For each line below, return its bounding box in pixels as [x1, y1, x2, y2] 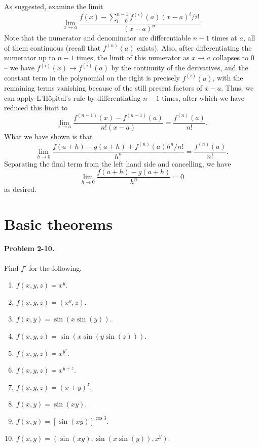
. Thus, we [221, 83, 254, 93]
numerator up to [4, 52, 55, 63]
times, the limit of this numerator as [76, 52, 190, 63]
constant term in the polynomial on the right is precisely [4, 72, 180, 83]
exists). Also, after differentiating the [137, 42, 252, 53]
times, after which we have [162, 92, 245, 103]
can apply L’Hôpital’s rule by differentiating [4, 92, 141, 103]
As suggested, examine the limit [4, 1, 103, 11]
